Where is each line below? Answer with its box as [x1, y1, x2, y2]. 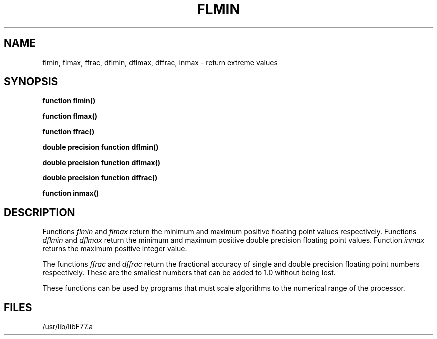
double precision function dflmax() [42, 158, 161, 167]
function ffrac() [42, 127, 95, 136]
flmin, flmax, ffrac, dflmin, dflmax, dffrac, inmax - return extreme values [42, 58, 278, 67]
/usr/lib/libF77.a [42, 322, 93, 331]
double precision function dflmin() [42, 143, 159, 152]
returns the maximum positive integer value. [42, 244, 187, 253]
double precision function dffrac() [42, 173, 158, 182]
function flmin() [42, 96, 96, 105]
